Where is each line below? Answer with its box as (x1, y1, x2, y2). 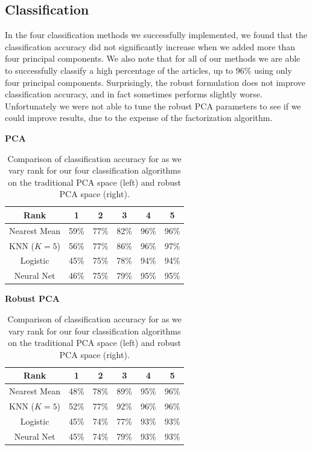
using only (254, 64, 292, 76)
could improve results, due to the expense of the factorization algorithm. (5, 111, 273, 124)
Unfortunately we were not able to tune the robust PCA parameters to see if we (5, 99, 301, 112)
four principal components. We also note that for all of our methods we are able (5, 52, 301, 65)
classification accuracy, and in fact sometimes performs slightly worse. (5, 88, 263, 100)
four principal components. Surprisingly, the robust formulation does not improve (5, 76, 306, 88)
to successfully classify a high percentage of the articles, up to (5, 64, 234, 76)
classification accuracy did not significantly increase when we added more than (5, 40, 296, 53)
